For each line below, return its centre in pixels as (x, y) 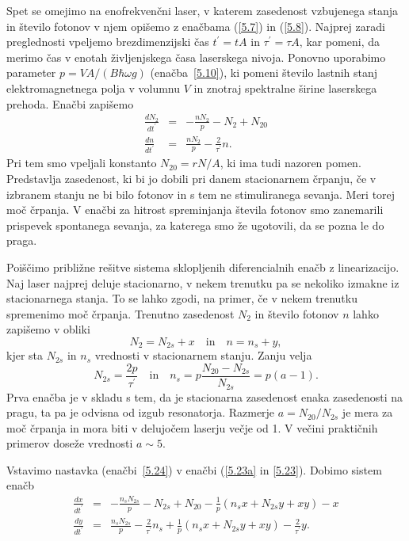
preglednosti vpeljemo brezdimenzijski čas (108, 42)
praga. (22, 240)
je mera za (367, 412)
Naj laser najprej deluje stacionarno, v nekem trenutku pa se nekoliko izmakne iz (203, 282)
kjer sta (25, 355)
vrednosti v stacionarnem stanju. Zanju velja (203, 355)
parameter (31, 72)
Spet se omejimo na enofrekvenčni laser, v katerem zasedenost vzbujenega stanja (202, 10)
